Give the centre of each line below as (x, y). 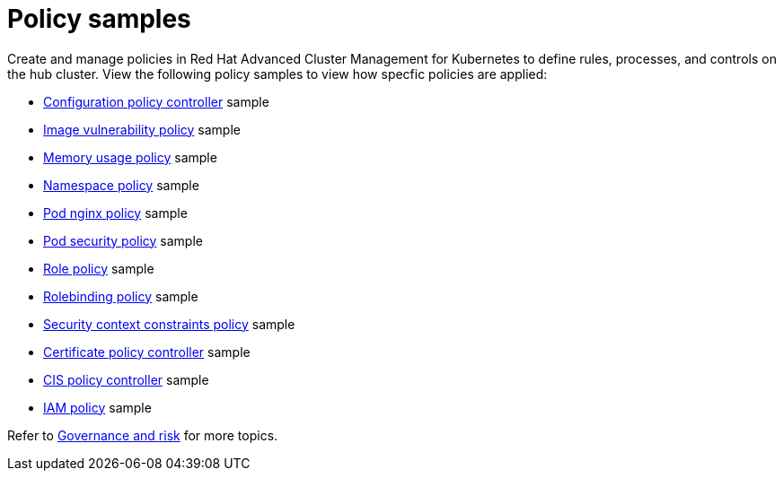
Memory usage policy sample (130, 157)
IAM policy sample (97, 407)
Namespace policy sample (121, 185)
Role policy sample (99, 268)
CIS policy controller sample (126, 379)
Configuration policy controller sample (156, 101)
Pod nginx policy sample (115, 213)
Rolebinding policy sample (121, 296)
